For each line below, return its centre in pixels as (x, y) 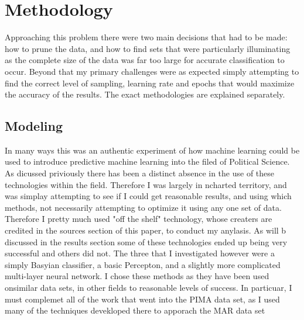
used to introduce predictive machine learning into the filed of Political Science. (147, 161)
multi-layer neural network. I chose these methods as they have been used (137, 276)
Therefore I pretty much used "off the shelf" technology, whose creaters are (139, 219)
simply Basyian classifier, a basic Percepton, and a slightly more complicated (143, 264)
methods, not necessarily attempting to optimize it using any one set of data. (143, 207)
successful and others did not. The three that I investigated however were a (140, 253)
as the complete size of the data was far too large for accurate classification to (145, 60)
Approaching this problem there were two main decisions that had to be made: (146, 37)
